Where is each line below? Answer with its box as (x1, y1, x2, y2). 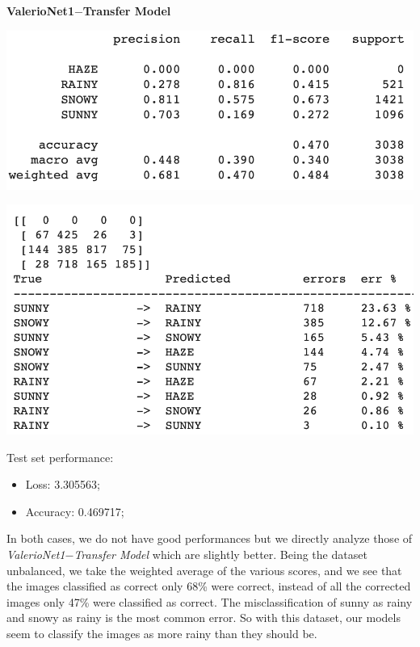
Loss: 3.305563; (25, 476, 100, 493)
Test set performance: (6, 448, 114, 465)
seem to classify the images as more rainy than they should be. (6, 624, 317, 641)
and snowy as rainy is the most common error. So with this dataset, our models (6, 609, 401, 626)
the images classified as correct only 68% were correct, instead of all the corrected (6, 578, 411, 594)
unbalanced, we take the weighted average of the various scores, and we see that (6, 561, 402, 578)
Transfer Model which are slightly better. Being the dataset (73, 545, 367, 562)
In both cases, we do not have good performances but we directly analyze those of (6, 530, 413, 547)
